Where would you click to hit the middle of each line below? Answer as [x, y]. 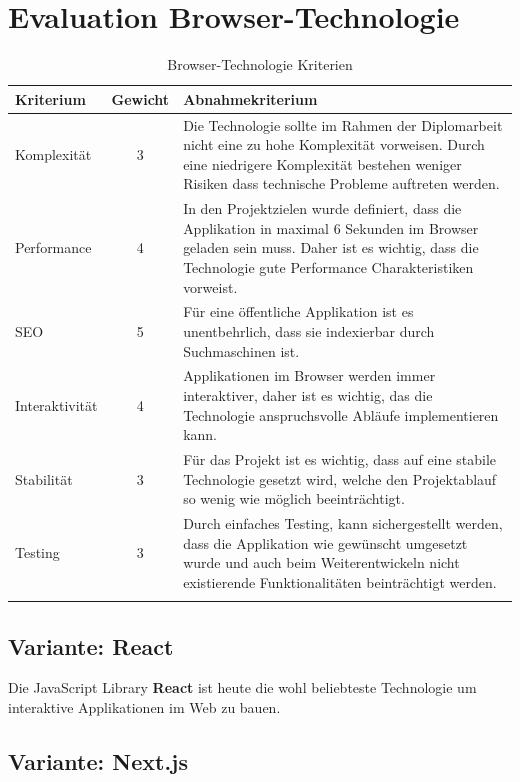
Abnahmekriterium [250, 98]
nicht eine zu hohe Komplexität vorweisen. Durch [334, 144]
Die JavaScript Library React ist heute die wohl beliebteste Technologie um [242, 687]
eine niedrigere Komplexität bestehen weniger [322, 163]
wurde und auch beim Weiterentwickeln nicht [321, 562]
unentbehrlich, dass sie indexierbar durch [309, 331]
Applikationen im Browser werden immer [309, 375]
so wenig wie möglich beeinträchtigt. [294, 498]
